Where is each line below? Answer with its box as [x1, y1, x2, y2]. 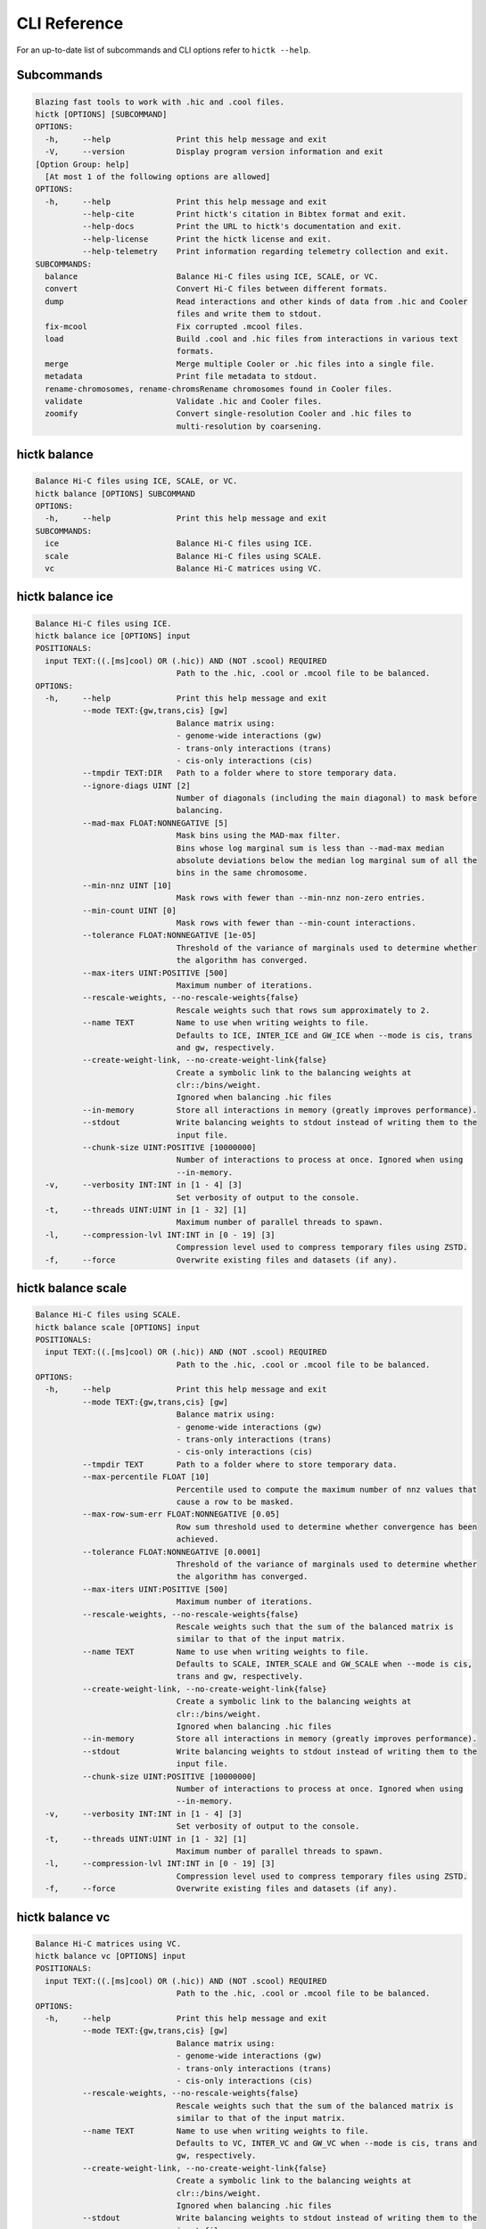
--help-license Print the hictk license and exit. [81, 234, 332, 244]
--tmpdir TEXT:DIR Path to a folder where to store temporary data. [81, 768, 398, 778]
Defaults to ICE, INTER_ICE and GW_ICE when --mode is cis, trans [176, 1030, 473, 1040]
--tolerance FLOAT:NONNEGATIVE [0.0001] [81, 1547, 262, 1557]
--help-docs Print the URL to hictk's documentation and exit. [81, 221, 403, 232]
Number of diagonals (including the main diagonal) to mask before [176, 794, 477, 803]
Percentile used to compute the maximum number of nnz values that [176, 1485, 477, 1494]
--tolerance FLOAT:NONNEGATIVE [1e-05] [81, 930, 257, 941]
